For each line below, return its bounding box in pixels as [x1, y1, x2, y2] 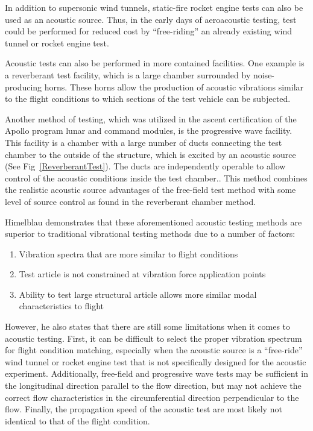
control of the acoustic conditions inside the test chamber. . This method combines [5, 171, 308, 184]
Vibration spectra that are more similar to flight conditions [19, 247, 238, 260]
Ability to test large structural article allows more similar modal [19, 288, 257, 300]
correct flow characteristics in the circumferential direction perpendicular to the [5, 391, 299, 403]
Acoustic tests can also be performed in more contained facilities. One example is [5, 57, 305, 69]
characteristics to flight [19, 300, 104, 312]
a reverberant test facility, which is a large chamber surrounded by [5, 68, 251, 81]
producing [5, 80, 42, 93]
